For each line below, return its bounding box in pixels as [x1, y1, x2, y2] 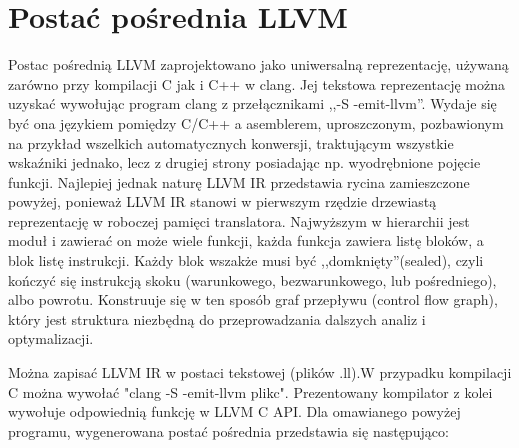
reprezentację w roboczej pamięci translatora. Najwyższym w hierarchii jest [8, 210, 470, 231]
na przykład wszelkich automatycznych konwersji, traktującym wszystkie [8, 132, 454, 153]
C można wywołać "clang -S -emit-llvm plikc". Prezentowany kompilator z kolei [8, 381, 493, 402]
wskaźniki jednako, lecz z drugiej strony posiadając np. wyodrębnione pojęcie [8, 152, 481, 173]
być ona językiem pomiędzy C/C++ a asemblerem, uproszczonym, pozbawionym [8, 112, 504, 133]
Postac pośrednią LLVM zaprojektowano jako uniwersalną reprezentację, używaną [8, 54, 509, 75]
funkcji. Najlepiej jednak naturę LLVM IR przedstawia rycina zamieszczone [8, 171, 470, 192]
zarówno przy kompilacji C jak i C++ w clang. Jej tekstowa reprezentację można [8, 73, 505, 94]
